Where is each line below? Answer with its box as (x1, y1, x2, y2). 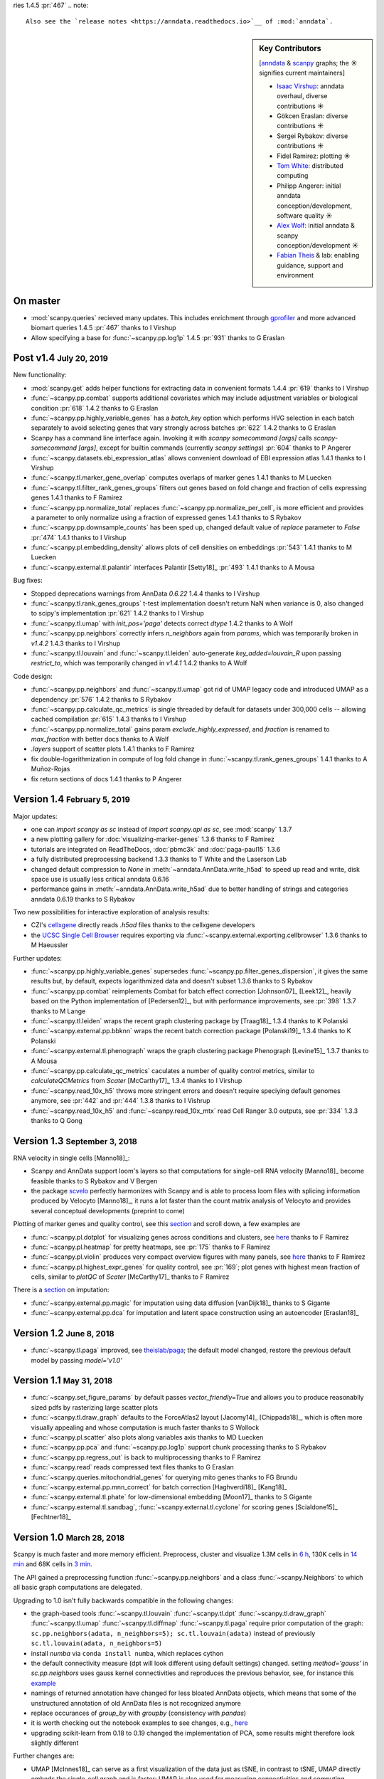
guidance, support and (277, 260, 344, 270)
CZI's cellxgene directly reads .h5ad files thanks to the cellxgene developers (31, 921, 255, 929)
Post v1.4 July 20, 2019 (13, 352, 108, 364)
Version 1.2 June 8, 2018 (13, 1327, 114, 1339)
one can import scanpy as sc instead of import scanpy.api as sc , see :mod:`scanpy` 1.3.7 (31, 825, 292, 833)
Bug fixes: (13, 576, 43, 585)
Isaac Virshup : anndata (277, 82, 344, 90)
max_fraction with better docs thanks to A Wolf (31, 735, 169, 744)
